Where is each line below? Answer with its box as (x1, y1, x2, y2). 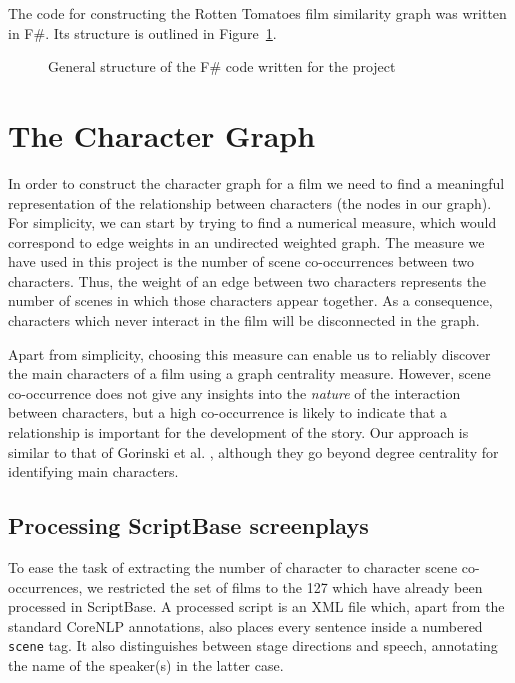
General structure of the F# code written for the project (48, 56, 396, 77)
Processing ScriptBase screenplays (8, 510, 369, 541)
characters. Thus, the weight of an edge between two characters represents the (8, 270, 487, 291)
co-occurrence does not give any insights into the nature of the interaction (8, 382, 461, 403)
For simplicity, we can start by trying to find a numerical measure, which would (8, 212, 497, 233)
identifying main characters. (8, 461, 179, 482)
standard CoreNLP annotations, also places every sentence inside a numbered (8, 615, 483, 636)
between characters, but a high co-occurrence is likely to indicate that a (8, 402, 447, 423)
